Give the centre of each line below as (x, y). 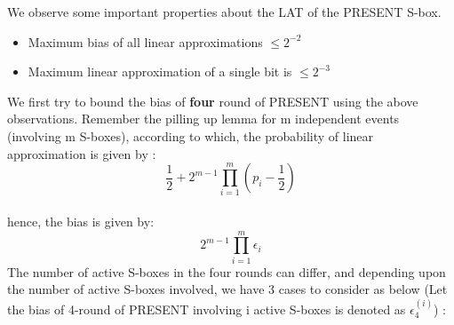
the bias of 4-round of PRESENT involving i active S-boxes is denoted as (207, 309)
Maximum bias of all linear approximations (145, 41)
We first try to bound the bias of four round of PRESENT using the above (213, 101)
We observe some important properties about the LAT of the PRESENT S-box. (224, 12)
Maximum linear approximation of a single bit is (160, 71)
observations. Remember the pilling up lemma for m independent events (203, 119)
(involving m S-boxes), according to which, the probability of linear (191, 135)
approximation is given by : (82, 153)
